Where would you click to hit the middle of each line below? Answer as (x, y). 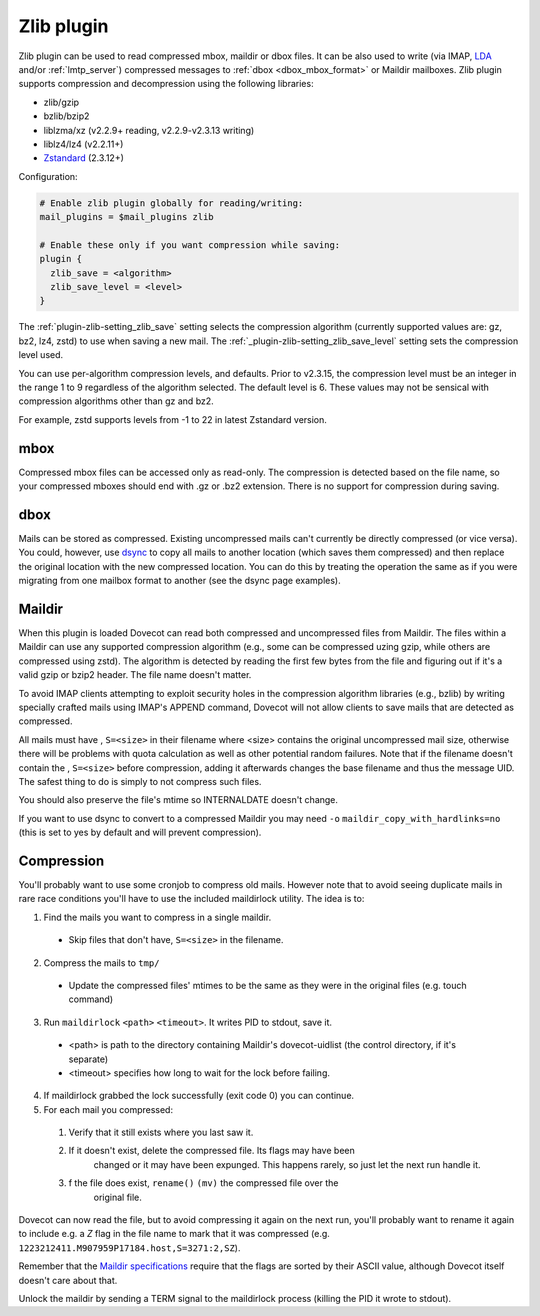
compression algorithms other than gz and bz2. (116, 401)
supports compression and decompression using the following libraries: (166, 84)
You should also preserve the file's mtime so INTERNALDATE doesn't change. (178, 800)
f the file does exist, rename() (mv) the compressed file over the (203, 1183)
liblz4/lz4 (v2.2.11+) (83, 144)
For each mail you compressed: (108, 1109)
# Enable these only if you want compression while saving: (190, 244)
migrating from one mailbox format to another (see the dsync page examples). (179, 581)
